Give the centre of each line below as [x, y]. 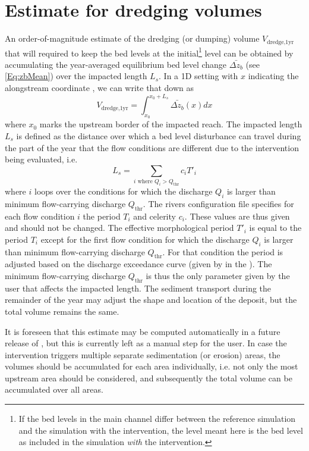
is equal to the [275, 228]
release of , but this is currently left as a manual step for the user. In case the [146, 343]
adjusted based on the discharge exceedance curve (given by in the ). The [138, 264]
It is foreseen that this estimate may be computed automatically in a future [143, 331]
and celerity [154, 216]
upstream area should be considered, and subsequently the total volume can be [149, 378]
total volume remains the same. [62, 311]
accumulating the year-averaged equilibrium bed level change [116, 64]
